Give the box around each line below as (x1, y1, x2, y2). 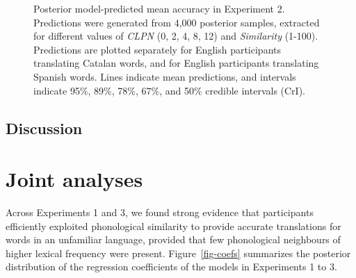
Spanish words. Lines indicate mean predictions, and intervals (33, 69, 296, 83)
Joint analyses (6, 165, 143, 193)
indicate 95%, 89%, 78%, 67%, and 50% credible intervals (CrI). (33, 83, 306, 97)
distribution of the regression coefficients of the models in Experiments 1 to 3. (6, 259, 337, 274)
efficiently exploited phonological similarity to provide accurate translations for (6, 218, 341, 233)
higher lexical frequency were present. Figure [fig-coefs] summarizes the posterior (6, 245, 351, 260)
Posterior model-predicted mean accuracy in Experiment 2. (33, 1, 285, 15)
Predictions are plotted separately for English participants (33, 42, 281, 56)
